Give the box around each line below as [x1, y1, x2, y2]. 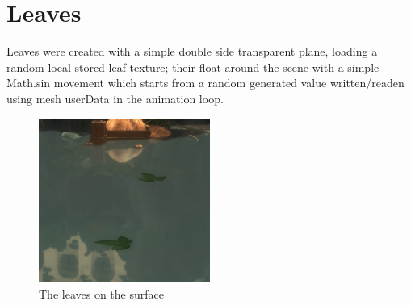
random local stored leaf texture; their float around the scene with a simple [6, 58, 380, 75]
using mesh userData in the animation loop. [6, 90, 224, 107]
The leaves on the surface [39, 285, 164, 302]
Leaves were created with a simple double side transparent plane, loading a [6, 43, 378, 60]
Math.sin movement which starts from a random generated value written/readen [6, 74, 405, 91]
